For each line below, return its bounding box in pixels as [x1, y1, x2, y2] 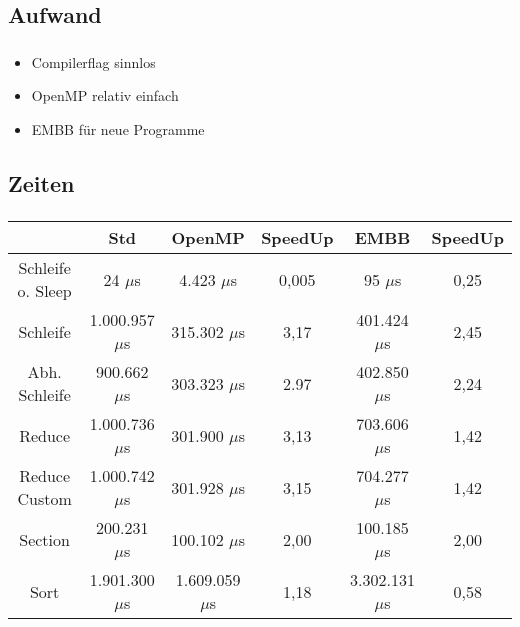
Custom [17, 487, 72, 511]
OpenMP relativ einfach [31, 85, 179, 106]
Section [19, 527, 70, 551]
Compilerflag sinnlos [31, 51, 156, 72]
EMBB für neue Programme [31, 118, 205, 139]
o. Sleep [17, 279, 72, 303]
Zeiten [8, 167, 75, 198]
